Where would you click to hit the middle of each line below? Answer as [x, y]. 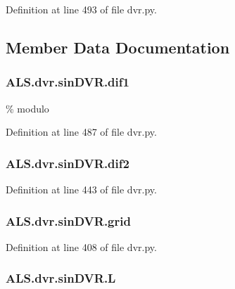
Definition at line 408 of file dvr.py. [81, 246]
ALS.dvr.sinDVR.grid [68, 220]
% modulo [27, 108]
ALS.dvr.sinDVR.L [61, 278]
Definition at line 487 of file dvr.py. [81, 132]
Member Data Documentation [118, 47]
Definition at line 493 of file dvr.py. [81, 9]
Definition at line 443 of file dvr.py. [81, 189]
